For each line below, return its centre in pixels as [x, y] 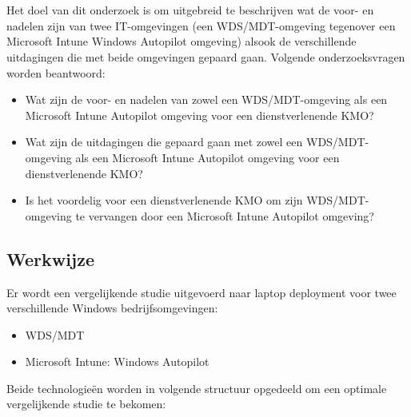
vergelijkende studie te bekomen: [86, 404]
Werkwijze [51, 258]
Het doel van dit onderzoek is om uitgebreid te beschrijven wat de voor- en [190, 10]
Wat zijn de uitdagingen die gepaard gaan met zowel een [164, 142]
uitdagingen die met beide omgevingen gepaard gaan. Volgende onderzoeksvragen [206, 56]
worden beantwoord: [56, 72]
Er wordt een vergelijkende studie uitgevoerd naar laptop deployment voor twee [202, 292]
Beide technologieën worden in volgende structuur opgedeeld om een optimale [197, 388]
